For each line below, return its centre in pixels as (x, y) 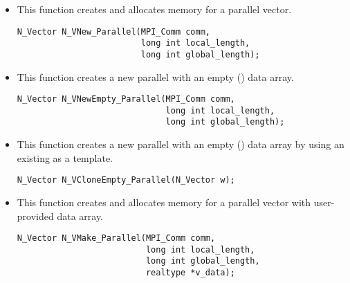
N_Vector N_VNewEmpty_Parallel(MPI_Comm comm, (126, 99)
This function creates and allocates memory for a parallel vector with (164, 202)
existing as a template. (65, 157)
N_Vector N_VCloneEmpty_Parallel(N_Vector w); (126, 180)
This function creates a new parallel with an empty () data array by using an (181, 144)
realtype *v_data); (190, 273)
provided (35, 216)
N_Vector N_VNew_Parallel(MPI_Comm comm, (113, 31)
